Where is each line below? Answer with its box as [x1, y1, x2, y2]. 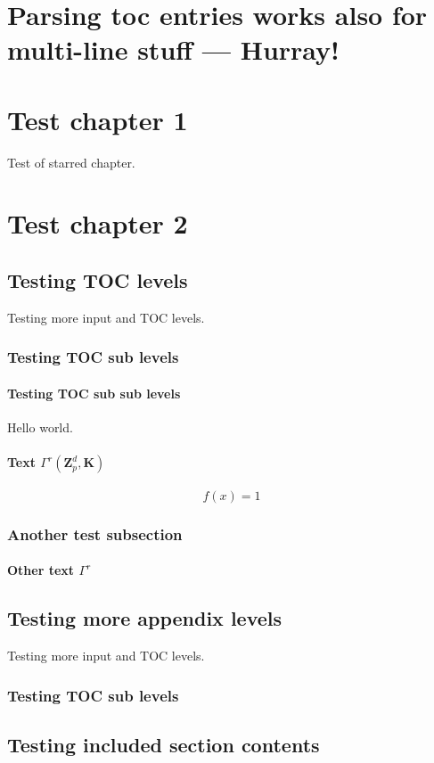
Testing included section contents [7, 730, 320, 758]
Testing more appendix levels [7, 604, 283, 632]
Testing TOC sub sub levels [7, 383, 181, 402]
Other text [7, 561, 75, 579]
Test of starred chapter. [7, 152, 135, 171]
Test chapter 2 [7, 205, 188, 242]
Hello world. [7, 418, 73, 437]
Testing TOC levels [7, 267, 188, 294]
